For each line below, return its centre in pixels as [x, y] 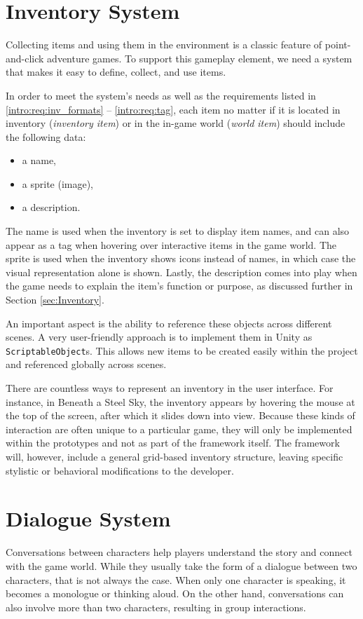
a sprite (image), [58, 183]
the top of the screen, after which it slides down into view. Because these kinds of [180, 415]
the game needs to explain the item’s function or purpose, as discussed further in [179, 286]
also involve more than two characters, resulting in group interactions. [156, 607]
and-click [25, 58]
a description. [51, 207]
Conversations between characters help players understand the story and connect [179, 552]
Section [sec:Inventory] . [55, 300]
